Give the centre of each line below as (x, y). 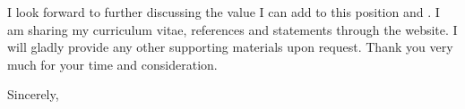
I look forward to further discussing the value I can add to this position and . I (224, 12)
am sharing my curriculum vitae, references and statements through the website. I (232, 29)
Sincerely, (33, 94)
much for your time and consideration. (112, 64)
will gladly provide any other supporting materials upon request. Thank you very (230, 47)
